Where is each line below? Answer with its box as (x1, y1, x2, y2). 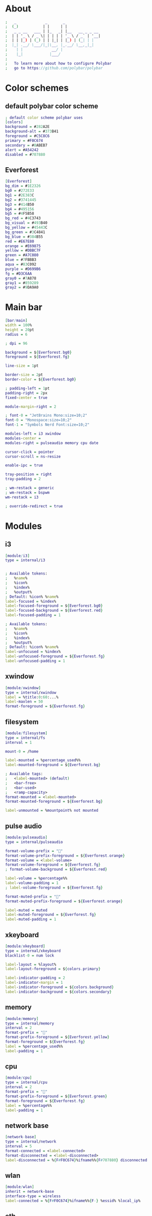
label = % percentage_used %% (5, 1044, 63, 1049)
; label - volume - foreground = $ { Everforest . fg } (5, 885, 103, 890)
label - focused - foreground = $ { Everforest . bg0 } (5, 603, 103, 608)
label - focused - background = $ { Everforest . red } (5, 608, 103, 613)
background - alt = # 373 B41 (5, 129, 58, 134)
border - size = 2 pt (5, 373, 43, 378)
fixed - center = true (5, 395, 48, 400)
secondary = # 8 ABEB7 (5, 142, 48, 148)
